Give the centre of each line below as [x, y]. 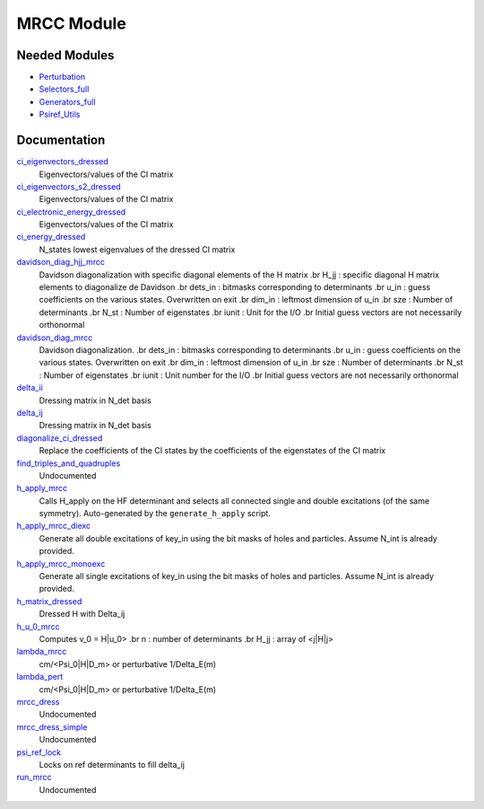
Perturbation [62, 77]
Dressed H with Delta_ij [82, 614]
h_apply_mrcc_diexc [54, 526]
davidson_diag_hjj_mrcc [60, 262]
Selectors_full [64, 89]
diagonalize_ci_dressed [60, 438]
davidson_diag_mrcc [55, 338]
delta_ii [30, 388]
